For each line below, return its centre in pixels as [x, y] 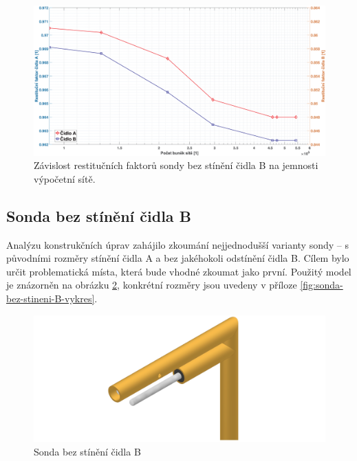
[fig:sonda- [322, 285]
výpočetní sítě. [65, 178]
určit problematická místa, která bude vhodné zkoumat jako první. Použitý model [179, 271]
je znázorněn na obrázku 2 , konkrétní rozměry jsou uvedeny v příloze [152, 285]
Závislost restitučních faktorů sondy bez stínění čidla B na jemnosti [176, 165]
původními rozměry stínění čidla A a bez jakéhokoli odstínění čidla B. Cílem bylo [178, 258]
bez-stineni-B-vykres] [51, 298]
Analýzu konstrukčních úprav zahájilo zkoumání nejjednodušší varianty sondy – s [177, 244]
